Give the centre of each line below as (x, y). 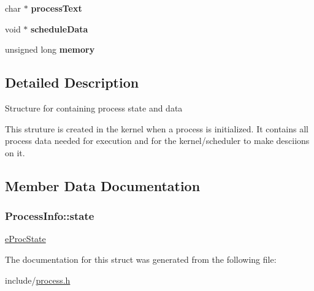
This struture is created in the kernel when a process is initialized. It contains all (157, 128)
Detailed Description (72, 82)
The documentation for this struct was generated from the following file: (141, 259)
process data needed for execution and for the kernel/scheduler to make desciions (157, 141)
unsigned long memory (50, 49)
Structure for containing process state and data (94, 108)
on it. (15, 152)
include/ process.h (38, 280)
